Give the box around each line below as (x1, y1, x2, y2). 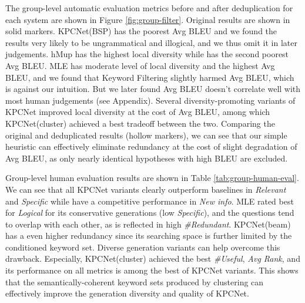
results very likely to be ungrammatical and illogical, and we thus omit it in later (5, 36, 297, 48)
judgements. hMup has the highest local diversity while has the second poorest (5, 48, 289, 60)
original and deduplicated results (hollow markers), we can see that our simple (5, 129, 287, 141)
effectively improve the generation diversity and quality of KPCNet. (5, 287, 249, 299)
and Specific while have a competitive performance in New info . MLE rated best (5, 195, 294, 207)
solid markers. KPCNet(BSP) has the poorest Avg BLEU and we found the (5, 25, 277, 37)
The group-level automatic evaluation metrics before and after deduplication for (5, 2, 293, 14)
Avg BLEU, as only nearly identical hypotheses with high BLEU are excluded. (5, 151, 288, 164)
